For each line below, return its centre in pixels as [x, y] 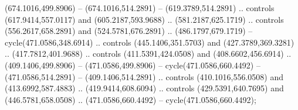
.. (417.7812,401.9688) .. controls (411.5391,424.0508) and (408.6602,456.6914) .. [148, 54]
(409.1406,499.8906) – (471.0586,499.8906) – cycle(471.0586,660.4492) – [133, 65]
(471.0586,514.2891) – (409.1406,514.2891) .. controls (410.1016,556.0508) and [144, 76]
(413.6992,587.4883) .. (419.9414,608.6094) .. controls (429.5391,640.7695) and [144, 88]
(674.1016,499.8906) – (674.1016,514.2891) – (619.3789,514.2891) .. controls [140, 8]
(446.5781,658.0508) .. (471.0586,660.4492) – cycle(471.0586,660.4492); [131, 99]
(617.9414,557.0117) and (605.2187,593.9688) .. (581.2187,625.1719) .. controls [144, 19]
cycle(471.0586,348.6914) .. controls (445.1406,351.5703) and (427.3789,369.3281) [150, 42]
